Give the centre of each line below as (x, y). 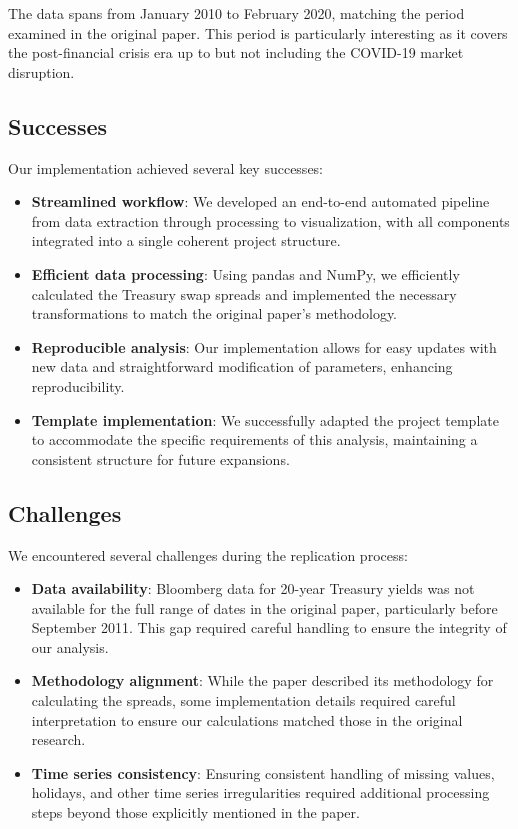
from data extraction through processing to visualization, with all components (270, 220)
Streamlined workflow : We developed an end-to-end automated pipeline (260, 201)
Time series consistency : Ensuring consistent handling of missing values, (263, 772)
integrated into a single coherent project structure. (186, 240)
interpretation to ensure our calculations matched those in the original (247, 719)
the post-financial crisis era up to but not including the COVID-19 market (236, 52)
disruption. (41, 71)
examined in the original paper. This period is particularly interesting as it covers (258, 32)
